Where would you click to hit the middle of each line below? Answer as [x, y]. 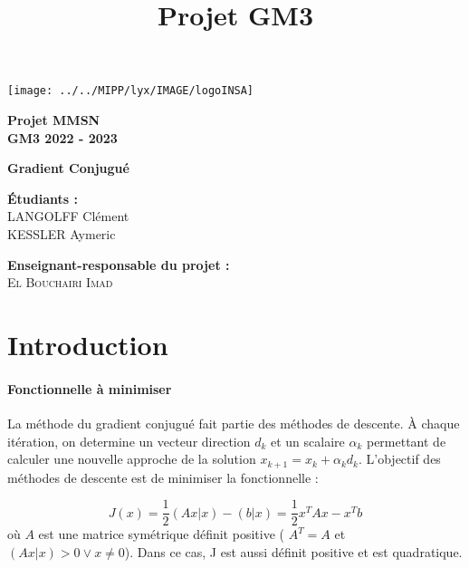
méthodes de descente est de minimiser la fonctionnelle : [163, 477]
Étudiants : [43, 198]
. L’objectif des [399, 459]
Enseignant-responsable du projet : [119, 264]
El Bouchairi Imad [60, 282]
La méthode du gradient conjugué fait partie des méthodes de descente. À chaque [234, 423]
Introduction [88, 344]
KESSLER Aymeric [62, 234]
